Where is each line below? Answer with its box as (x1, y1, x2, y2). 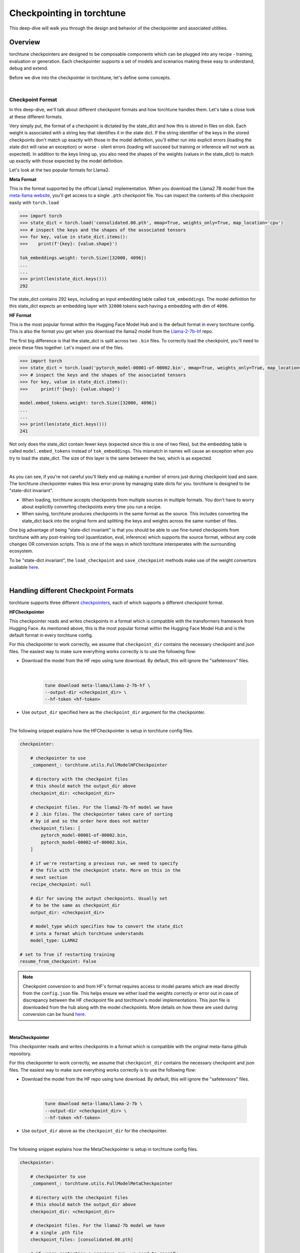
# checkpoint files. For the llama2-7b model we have (30, 1223, 165, 1228)
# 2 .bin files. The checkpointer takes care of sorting (30, 811, 173, 817)
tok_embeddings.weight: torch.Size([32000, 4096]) (19, 255, 147, 261)
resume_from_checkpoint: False (19, 959, 97, 964)
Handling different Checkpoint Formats (9, 586, 134, 595)
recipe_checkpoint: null (30, 881, 91, 887)
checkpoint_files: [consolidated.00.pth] (30, 1237, 133, 1242)
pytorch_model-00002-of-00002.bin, (40, 840, 128, 845)
